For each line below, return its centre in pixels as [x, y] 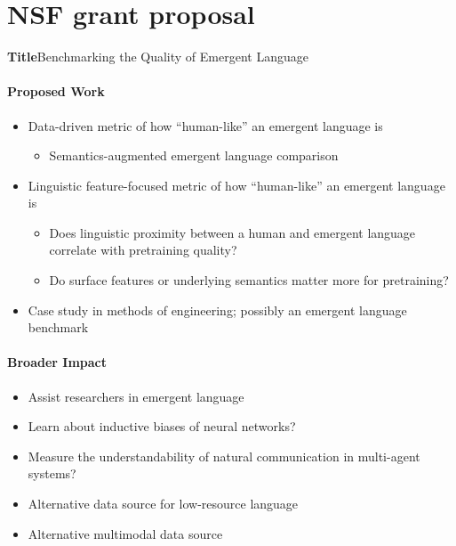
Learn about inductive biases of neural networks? [162, 426]
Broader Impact [57, 362]
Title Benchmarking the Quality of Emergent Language [158, 57]
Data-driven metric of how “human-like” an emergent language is [205, 125]
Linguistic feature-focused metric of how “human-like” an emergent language [236, 185]
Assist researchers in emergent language [136, 396]
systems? [52, 473]
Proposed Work [56, 91]
